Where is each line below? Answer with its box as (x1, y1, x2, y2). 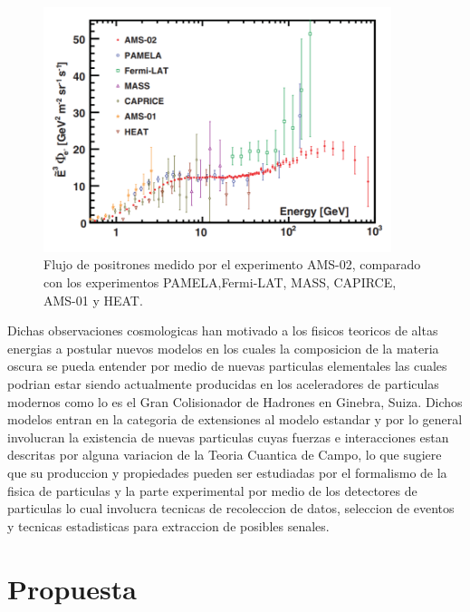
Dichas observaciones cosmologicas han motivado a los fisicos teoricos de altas (7, 321, 438, 340)
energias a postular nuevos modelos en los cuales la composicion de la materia (7, 338, 439, 357)
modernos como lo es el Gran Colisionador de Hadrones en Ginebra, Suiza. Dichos (7, 392, 463, 411)
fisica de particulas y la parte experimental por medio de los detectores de (7, 481, 417, 500)
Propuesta (7, 569, 137, 607)
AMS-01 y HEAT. (43, 290, 143, 309)
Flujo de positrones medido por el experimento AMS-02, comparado (43, 255, 421, 274)
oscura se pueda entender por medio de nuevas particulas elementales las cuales (7, 356, 447, 375)
